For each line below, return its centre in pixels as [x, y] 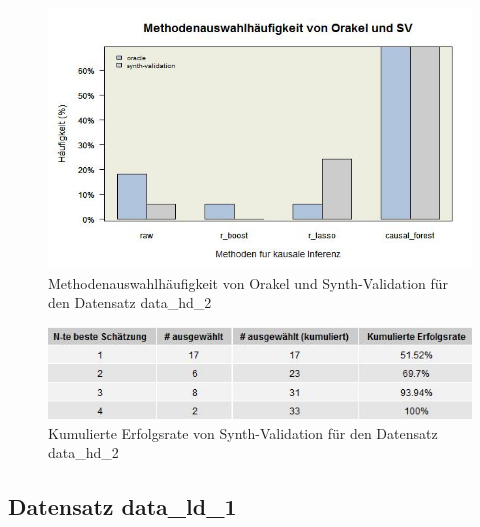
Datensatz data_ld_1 [122, 506]
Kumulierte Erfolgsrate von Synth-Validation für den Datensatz [243, 432]
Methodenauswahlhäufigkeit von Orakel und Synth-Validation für [248, 282]
